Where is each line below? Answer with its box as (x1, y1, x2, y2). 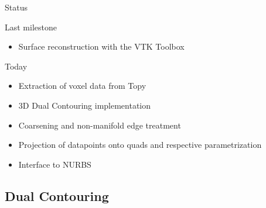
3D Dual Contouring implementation (18, 99, 151, 111)
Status (5, 1, 28, 13)
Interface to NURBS (18, 158, 91, 170)
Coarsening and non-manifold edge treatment (18, 119, 181, 131)
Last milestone (5, 20, 57, 33)
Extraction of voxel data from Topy (18, 79, 146, 92)
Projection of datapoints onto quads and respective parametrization (18, 138, 262, 151)
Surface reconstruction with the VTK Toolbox (18, 40, 185, 53)
